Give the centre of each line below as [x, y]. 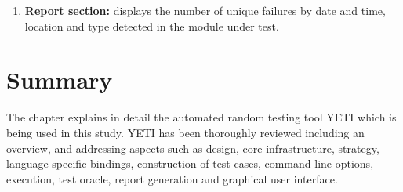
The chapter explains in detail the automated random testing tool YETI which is [201, 117]
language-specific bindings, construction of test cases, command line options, [190, 163]
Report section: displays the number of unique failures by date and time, [205, 10]
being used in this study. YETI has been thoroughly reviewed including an [185, 132]
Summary [60, 80]
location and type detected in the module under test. [152, 25]
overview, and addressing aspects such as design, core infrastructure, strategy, [193, 148]
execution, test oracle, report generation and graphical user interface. [172, 178]
